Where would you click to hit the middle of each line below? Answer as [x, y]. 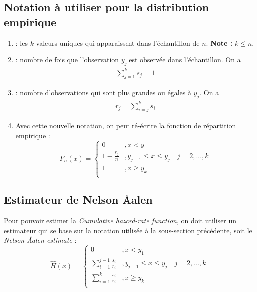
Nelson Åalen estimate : [40, 240]
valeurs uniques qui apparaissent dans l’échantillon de [118, 43]
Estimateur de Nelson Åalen [78, 200]
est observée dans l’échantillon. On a [185, 60]
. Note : [219, 43]
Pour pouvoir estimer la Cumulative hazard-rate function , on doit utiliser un [120, 220]
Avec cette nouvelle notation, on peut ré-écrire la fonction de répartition [126, 125]
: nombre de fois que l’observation [67, 60]
